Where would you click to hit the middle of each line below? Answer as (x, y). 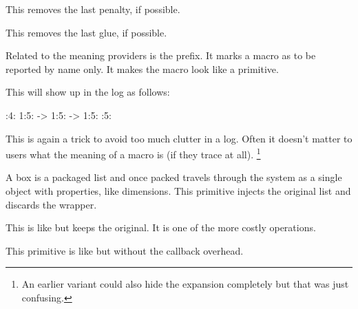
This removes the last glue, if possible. (86, 32)
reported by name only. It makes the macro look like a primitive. (142, 68)
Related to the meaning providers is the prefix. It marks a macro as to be (161, 55)
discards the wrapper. (51, 204)
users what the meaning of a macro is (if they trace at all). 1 (133, 153)
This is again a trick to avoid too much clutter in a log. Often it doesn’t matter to (179, 138)
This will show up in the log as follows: (88, 92)
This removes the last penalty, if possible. (93, 9)
